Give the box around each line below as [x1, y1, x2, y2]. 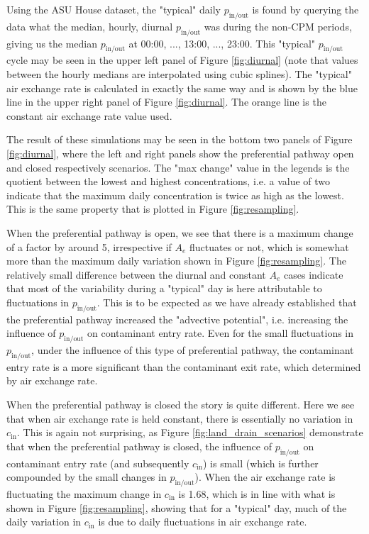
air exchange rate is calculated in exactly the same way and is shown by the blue [6, 80, 358, 95]
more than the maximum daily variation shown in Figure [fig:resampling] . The [6, 253, 346, 268]
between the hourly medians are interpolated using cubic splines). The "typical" [6, 66, 352, 81]
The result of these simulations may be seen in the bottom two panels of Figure [6, 132, 353, 147]
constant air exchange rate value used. [6, 108, 172, 123]
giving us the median [6, 35, 98, 50]
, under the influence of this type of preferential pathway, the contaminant [31, 343, 354, 357]
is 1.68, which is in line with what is [178, 486, 336, 501]
